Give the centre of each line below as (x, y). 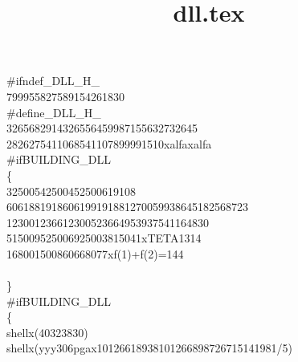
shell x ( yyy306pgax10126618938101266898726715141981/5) (149, 348)
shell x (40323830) (47, 332)
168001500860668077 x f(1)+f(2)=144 (95, 253)
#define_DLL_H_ (54, 112)
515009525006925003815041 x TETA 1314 (104, 238)
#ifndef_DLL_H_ (53, 81)
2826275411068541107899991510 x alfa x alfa (109, 143)
